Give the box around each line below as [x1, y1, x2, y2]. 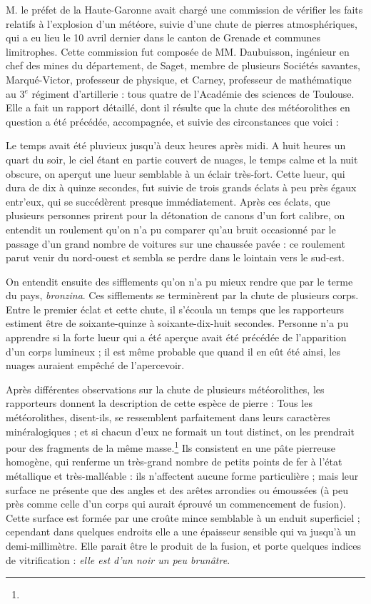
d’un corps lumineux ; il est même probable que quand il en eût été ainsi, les [6, 343, 340, 358]
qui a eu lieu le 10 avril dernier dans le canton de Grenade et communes [6, 30, 320, 45]
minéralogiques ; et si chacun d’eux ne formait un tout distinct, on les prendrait [6, 423, 355, 438]
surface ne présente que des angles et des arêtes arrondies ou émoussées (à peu [6, 482, 348, 497]
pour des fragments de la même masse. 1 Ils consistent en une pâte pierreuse [6, 438, 335, 455]
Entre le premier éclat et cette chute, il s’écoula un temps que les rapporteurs [6, 301, 344, 316]
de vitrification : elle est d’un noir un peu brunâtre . [6, 552, 230, 567]
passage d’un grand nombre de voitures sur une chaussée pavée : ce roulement [6, 236, 345, 251]
